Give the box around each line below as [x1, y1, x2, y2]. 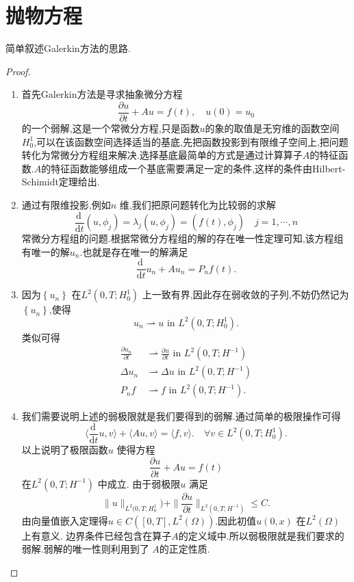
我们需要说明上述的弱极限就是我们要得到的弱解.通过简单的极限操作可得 [21, 409, 341, 423]
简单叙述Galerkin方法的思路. [5, 41, 131, 55]
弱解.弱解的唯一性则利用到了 [21, 542, 149, 556]
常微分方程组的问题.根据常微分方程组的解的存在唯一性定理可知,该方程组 [21, 231, 344, 245]
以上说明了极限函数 [21, 442, 108, 456]
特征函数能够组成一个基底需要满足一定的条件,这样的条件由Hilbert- [51, 161, 346, 175]
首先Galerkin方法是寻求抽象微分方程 [21, 87, 183, 101]
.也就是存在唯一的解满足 [79, 244, 188, 259]
